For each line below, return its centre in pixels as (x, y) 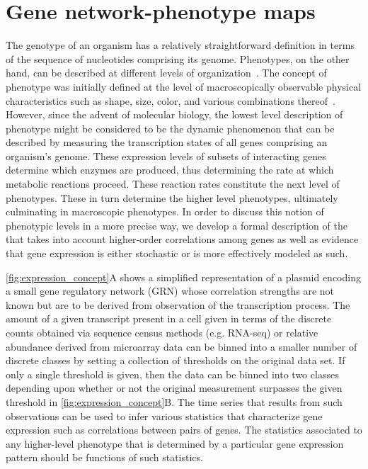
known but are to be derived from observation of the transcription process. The (178, 304)
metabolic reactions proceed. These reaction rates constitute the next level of (173, 184)
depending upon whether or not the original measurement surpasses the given (174, 388)
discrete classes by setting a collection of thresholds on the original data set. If (176, 360)
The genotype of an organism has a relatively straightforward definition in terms (180, 45)
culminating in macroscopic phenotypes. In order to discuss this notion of (165, 211)
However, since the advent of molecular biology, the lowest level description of (174, 114)
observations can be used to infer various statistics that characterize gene (164, 416)
